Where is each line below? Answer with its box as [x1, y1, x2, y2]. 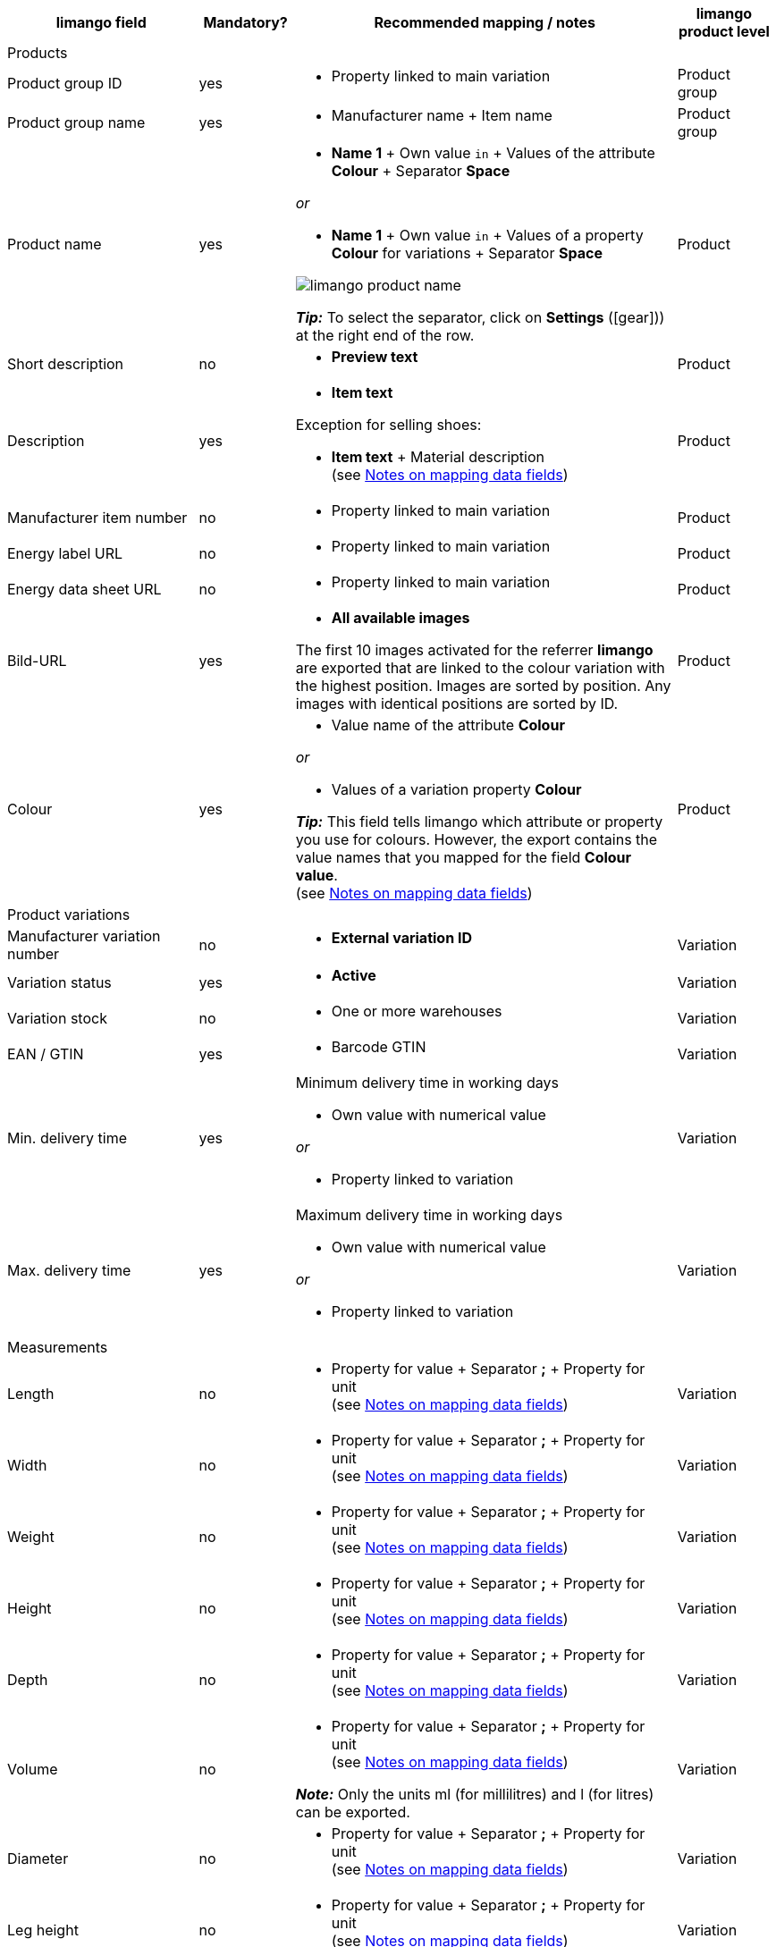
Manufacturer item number [7, 509, 188, 527]
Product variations [7, 906, 131, 923]
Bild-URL [7, 652, 67, 670]
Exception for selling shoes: [295, 416, 482, 434]
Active [331, 966, 376, 984]
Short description [7, 355, 124, 373]
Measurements [7, 1338, 108, 1356]
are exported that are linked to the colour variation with [295, 659, 665, 677]
